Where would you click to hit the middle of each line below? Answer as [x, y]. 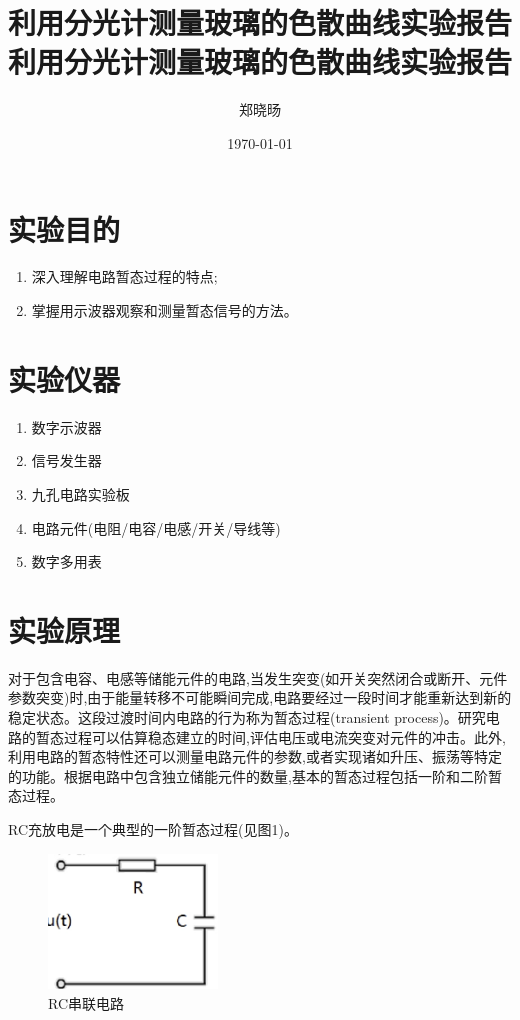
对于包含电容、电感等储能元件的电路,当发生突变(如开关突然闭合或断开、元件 [258, 677]
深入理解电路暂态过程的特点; [124, 276]
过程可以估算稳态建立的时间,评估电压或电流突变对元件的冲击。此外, [284, 736]
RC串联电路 [86, 1002]
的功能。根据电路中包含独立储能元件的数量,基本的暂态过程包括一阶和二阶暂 [255, 775]
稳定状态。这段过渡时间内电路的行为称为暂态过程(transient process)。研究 [247, 717]
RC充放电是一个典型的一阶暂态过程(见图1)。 [153, 829]
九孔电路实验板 [80, 493]
